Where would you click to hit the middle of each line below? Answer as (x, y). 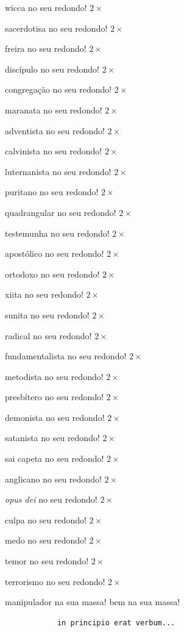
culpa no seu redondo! (46, 519)
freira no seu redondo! (46, 48)
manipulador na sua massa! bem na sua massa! (93, 602)
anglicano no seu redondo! (53, 479)
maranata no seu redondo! (54, 110)
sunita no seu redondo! (47, 314)
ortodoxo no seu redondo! (52, 274)
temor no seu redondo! (47, 561)
